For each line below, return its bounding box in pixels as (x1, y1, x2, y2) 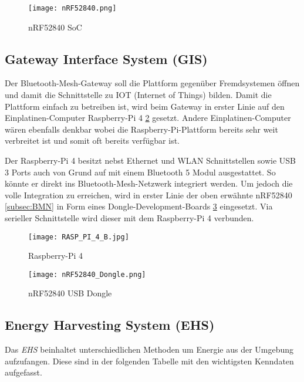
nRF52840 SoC (28, 21, 82, 33)
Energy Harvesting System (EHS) (5, 316, 215, 334)
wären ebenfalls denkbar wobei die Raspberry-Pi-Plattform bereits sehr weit (5, 123, 278, 135)
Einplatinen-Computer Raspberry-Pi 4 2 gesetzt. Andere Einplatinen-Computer (5, 111, 291, 124)
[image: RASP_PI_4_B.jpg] (28, 232, 129, 241)
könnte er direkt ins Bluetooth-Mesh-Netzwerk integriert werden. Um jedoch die (5, 177, 293, 190)
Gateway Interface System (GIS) (5, 49, 208, 67)
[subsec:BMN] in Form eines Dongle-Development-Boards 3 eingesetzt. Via (5, 200, 273, 212)
